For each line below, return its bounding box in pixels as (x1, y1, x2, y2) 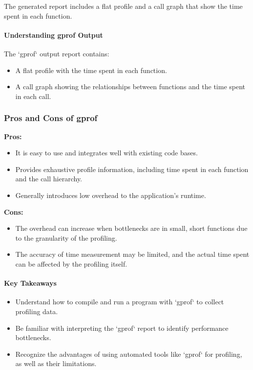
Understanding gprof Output (4, 29, 103, 40)
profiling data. (15, 306, 58, 316)
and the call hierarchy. (15, 173, 83, 184)
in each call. (15, 91, 51, 101)
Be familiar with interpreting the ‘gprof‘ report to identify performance (15, 322, 229, 333)
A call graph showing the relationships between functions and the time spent (15, 81, 246, 92)
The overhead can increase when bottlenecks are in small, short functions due (15, 223, 248, 233)
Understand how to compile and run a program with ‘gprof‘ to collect (15, 296, 224, 307)
